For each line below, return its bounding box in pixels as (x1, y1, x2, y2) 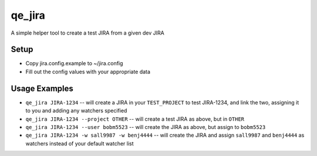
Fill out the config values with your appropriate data (25, 68, 151, 75)
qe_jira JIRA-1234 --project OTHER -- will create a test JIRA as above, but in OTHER (25, 115, 245, 123)
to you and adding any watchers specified (25, 107, 127, 114)
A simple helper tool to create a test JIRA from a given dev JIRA (11, 29, 164, 36)
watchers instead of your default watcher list (25, 140, 134, 147)
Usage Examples (11, 83, 73, 93)
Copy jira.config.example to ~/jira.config (25, 60, 123, 67)
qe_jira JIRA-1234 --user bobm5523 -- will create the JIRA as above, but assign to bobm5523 (25, 123, 266, 130)
